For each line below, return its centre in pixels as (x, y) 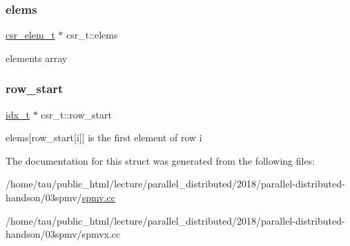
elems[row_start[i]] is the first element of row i (104, 137)
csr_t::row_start (76, 114)
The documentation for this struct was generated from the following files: (161, 160)
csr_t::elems (92, 35)
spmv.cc (98, 197)
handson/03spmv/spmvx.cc (63, 234)
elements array (37, 58)
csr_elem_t (30, 35)
